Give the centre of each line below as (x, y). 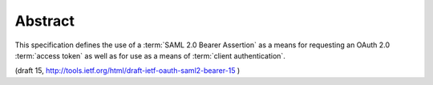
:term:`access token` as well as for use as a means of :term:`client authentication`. (150, 55)
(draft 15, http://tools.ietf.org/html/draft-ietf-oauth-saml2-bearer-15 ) (127, 71)
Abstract (45, 21)
